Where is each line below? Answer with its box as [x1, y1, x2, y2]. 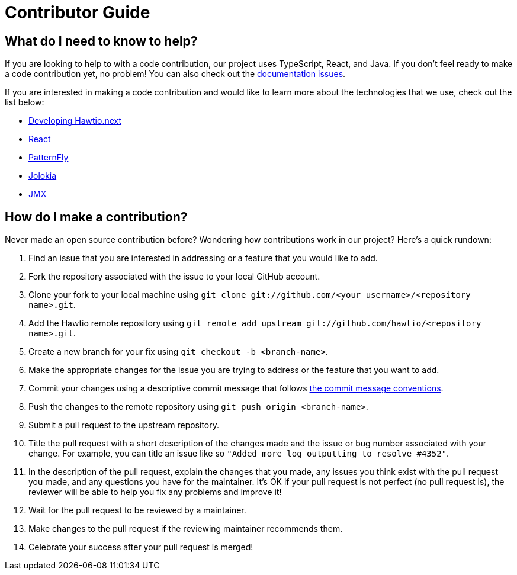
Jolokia [28, 171, 57, 181]
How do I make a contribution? [5, 209, 188, 224]
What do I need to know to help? [5, 33, 198, 49]
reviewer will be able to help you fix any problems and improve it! [28, 487, 282, 497]
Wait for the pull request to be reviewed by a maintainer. [28, 505, 246, 516]
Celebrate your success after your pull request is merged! [28, 542, 253, 552]
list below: [5, 97, 44, 108]
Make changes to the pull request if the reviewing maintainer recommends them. [28, 523, 343, 534]
